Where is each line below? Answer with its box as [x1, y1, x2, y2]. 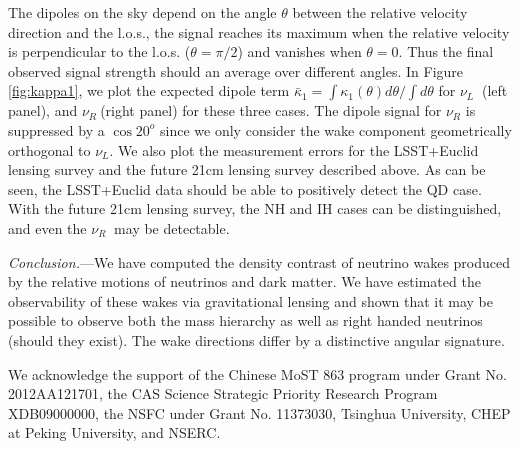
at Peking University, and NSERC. [8, 422, 221, 443]
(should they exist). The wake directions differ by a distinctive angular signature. [8, 329, 505, 350]
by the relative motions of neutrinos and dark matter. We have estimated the [8, 271, 481, 292]
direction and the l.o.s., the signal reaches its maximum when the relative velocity [8, 21, 510, 42]
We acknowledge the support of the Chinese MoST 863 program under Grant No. [8, 363, 508, 384]
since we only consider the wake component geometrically [160, 119, 512, 140]
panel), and [8, 100, 78, 121]
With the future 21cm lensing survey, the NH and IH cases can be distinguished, [8, 198, 502, 219]
